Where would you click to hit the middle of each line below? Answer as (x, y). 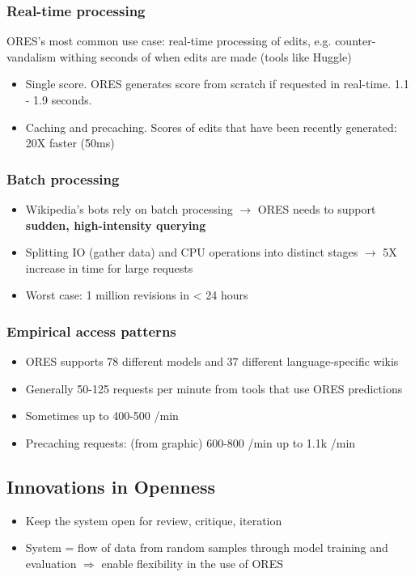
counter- (356, 41)
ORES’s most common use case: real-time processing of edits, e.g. (169, 41)
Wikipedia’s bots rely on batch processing (129, 209)
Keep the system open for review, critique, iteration (154, 520)
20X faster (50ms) (70, 143)
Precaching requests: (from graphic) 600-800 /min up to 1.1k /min (191, 442)
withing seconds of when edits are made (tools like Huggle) (205, 56)
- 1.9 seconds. (59, 100)
